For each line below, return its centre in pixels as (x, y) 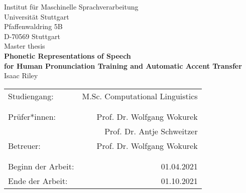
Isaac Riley (21, 75)
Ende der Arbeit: (38, 180)
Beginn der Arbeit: (41, 166)
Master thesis (25, 46)
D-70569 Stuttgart (32, 36)
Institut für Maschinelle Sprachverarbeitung (71, 7)
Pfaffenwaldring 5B (33, 26)
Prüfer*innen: (32, 116)
